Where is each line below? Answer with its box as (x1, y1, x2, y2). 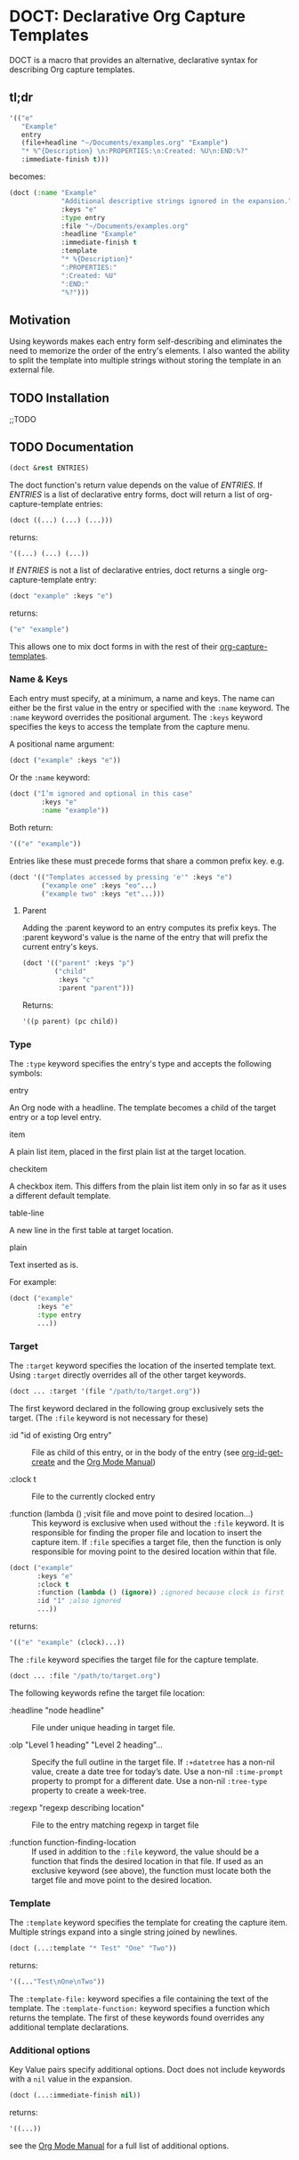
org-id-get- (241, 1446, 284, 1458)
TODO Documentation (9, 439, 134, 455)
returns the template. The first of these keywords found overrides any (9, 2012, 265, 2023)
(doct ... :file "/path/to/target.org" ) (9, 1671, 162, 1681)
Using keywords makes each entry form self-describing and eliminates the (9, 336, 283, 347)
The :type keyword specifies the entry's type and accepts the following (9, 1059, 272, 1069)
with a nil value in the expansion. (9, 2074, 133, 2084)
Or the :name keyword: (9, 773, 91, 783)
